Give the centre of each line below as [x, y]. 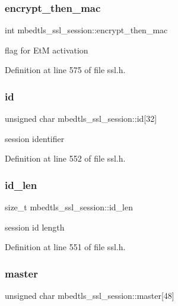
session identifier [35, 138]
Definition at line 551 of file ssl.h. [65, 247]
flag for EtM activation [47, 50]
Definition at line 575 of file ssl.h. [65, 70]
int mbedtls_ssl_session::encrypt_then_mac [86, 30]
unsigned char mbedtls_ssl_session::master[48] [90, 296]
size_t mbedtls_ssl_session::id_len [69, 207]
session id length [35, 227]
